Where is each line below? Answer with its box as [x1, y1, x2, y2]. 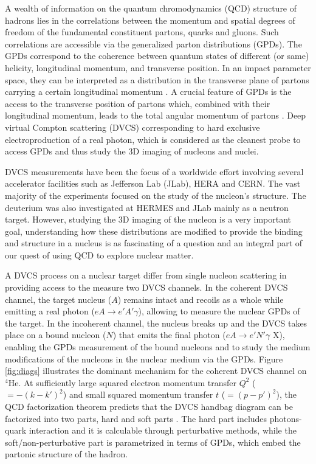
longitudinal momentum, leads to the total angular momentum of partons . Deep [5, 109, 306, 122]
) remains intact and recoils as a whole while [117, 293, 284, 305]
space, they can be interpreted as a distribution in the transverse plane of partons [5, 73, 309, 86]
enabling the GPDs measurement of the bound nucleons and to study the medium [5, 341, 311, 353]
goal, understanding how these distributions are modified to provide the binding [5, 224, 303, 237]
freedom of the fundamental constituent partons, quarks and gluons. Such [5, 26, 279, 38]
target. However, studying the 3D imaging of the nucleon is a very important [5, 213, 292, 226]
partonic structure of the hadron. [5, 448, 128, 460]
